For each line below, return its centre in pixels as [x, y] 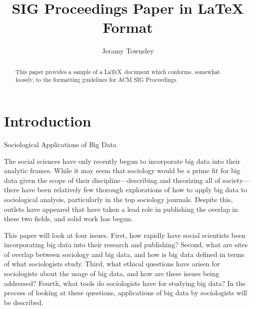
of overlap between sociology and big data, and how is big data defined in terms [124, 254]
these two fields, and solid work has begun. [69, 219]
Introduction [48, 121]
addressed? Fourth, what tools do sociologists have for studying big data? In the [125, 283]
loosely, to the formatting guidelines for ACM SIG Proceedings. [97, 80]
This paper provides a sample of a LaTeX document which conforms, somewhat [118, 71]
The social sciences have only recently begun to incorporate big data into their [122, 161]
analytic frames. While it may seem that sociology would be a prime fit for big [122, 170]
